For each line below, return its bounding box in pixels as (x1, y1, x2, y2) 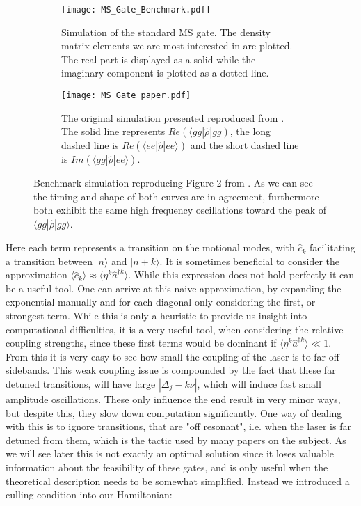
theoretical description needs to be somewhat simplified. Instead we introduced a (6, 473, 350, 488)
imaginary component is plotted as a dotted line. (61, 65, 269, 80)
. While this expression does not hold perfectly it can (128, 267, 354, 282)
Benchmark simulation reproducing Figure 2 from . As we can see (33, 175, 313, 190)
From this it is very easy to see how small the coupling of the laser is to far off (6, 349, 339, 363)
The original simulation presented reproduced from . (61, 110, 284, 125)
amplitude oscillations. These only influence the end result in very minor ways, (6, 392, 341, 406)
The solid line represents (61, 124, 166, 139)
